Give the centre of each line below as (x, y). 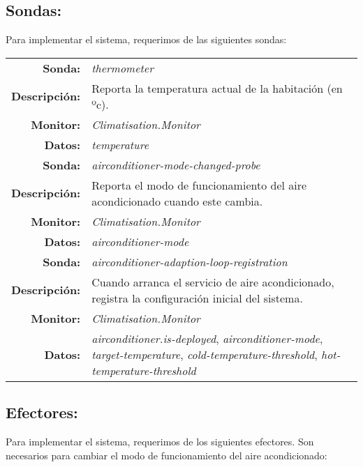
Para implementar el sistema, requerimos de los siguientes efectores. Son (160, 441)
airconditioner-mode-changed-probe (176, 164)
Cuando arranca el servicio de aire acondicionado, (213, 282)
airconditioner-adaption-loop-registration (190, 261)
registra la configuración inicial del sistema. (197, 298)
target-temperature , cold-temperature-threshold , (205, 354)
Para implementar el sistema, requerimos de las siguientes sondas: (146, 39)
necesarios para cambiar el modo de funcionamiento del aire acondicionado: (166, 455)
